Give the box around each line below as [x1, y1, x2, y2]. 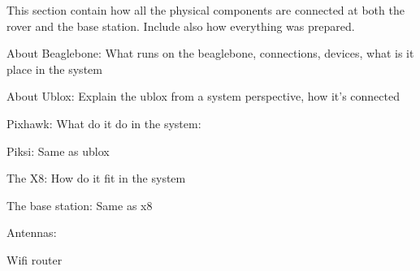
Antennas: [6, 224, 57, 241]
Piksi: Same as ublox [6, 142, 110, 159]
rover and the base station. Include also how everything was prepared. [6, 17, 355, 34]
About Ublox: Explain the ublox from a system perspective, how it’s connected [6, 88, 400, 105]
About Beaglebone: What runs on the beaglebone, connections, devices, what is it [6, 45, 414, 62]
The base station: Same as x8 [6, 196, 153, 213]
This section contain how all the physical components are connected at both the [6, 2, 405, 18]
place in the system [6, 60, 102, 77]
